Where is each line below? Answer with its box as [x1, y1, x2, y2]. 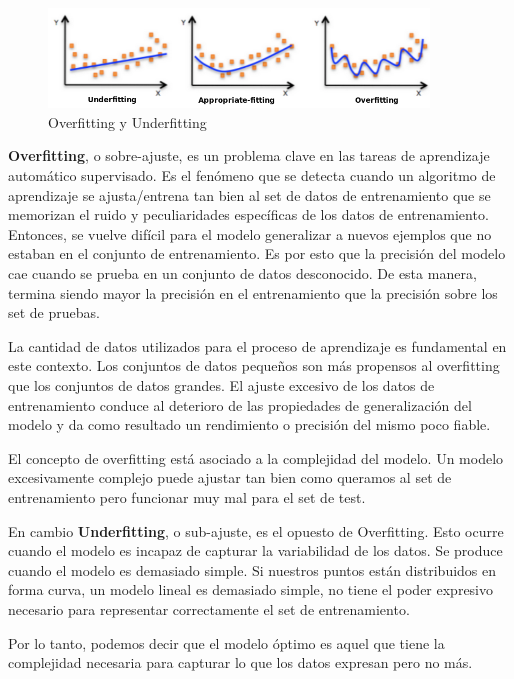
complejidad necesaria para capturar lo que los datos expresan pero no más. [8, 652, 473, 673]
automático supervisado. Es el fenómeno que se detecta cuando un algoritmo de [8, 165, 496, 186]
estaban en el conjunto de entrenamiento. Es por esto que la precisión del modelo [8, 243, 506, 264]
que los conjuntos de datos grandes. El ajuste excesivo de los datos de [8, 375, 435, 396]
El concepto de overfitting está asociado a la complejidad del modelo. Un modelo [8, 447, 504, 468]
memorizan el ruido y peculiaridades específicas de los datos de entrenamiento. [8, 204, 489, 225]
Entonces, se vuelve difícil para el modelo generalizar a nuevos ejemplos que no [8, 223, 492, 244]
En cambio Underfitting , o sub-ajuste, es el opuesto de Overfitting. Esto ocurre [8, 520, 504, 541]
